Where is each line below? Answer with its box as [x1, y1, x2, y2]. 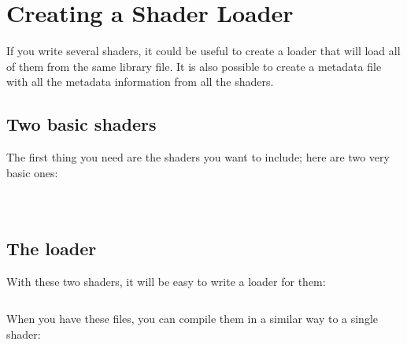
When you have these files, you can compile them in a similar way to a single [6, 310, 379, 327]
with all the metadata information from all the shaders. [6, 73, 274, 90]
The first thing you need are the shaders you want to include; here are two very [6, 149, 390, 165]
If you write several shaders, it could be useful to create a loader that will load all [6, 43, 401, 59]
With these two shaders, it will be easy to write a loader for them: [6, 273, 326, 289]
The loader [6, 236, 97, 260]
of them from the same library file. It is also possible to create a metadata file [6, 57, 382, 74]
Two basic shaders [6, 112, 157, 136]
